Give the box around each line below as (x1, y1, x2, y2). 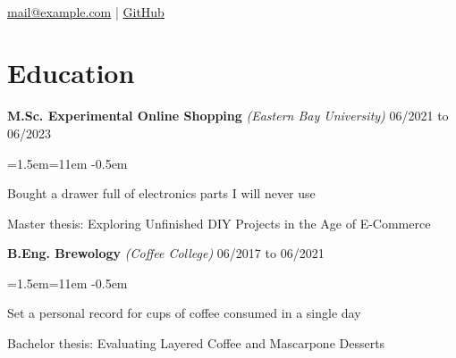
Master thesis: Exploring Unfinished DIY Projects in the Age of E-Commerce (7, 213, 431, 232)
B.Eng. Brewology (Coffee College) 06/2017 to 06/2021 (7, 244, 325, 262)
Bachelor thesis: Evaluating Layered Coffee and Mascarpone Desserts (7, 334, 385, 353)
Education (7, 54, 135, 91)
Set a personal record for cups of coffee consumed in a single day (7, 304, 361, 322)
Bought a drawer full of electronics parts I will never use (7, 184, 316, 203)
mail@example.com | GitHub (7, 2, 165, 21)
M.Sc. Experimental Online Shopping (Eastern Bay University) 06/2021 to (7, 106, 449, 125)
